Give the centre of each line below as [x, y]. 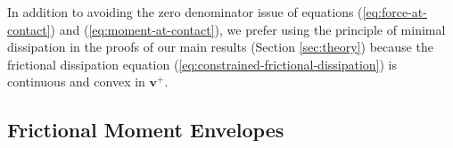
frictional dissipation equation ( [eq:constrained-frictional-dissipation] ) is [202, 64]
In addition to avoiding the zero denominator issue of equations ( [185, 12]
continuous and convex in [76, 82]
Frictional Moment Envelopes [146, 130]
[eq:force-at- [395, 12]
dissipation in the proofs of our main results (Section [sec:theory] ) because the [220, 47]
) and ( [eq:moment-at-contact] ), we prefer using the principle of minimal [248, 29]
